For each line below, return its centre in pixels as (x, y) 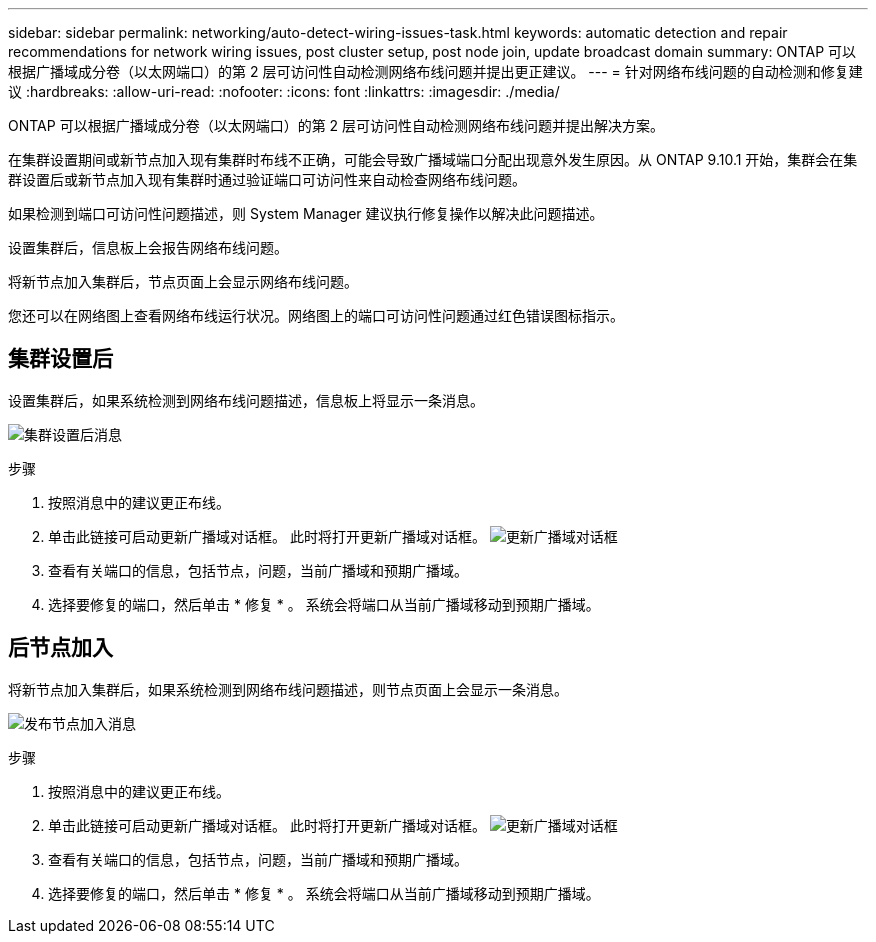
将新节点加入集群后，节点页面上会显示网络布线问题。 (183, 281)
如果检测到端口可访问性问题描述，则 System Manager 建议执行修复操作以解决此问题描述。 (306, 213)
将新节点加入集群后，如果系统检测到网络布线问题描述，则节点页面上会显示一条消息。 (288, 689)
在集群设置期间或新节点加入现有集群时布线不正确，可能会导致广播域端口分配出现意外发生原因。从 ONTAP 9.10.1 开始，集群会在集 (433, 159)
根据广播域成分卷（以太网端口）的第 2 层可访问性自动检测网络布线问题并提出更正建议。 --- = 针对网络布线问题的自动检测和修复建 (435, 71)
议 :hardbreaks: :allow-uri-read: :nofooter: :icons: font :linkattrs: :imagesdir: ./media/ (284, 91)
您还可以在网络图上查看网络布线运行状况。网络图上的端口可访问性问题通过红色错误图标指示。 (316, 315)
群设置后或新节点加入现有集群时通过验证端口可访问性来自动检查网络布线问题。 (267, 179)
